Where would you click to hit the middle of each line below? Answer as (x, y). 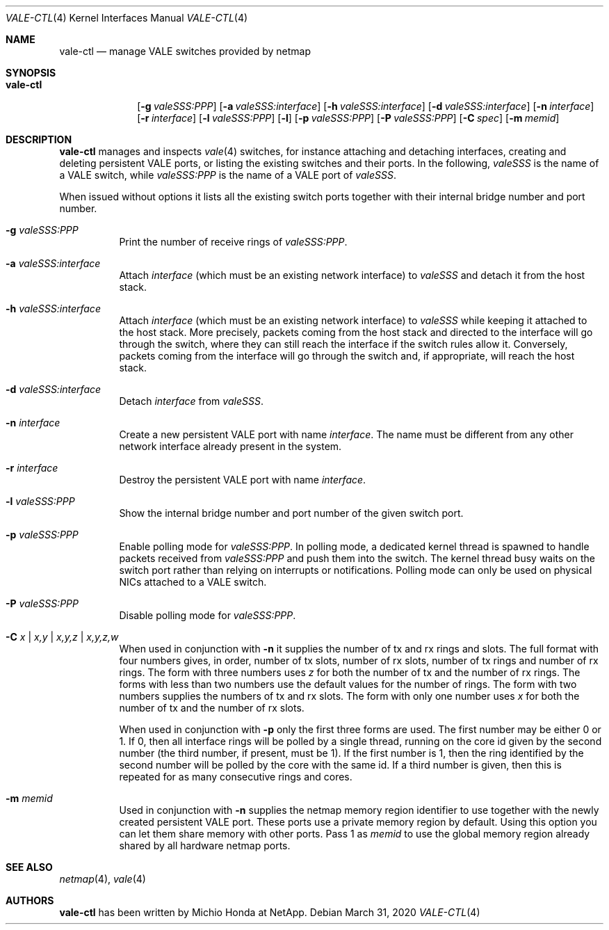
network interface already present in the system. (230, 446)
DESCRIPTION (39, 139)
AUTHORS (30, 900)
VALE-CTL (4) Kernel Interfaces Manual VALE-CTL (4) (127, 18)
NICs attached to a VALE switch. (193, 582)
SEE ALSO (29, 867)
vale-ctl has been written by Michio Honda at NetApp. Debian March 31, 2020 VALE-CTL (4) (270, 912)
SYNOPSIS (31, 73)
